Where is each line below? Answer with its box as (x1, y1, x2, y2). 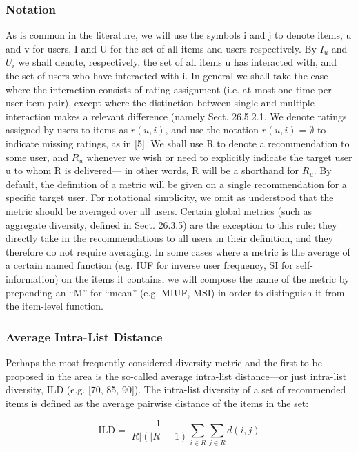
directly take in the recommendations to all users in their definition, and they (6, 231, 333, 245)
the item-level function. (6, 299, 103, 313)
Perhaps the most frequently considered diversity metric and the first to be (6, 355, 322, 369)
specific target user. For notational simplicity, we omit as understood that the (6, 190, 334, 205)
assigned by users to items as (6, 122, 128, 137)
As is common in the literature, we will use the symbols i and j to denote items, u (6, 28, 352, 42)
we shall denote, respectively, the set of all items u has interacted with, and (18, 55, 337, 69)
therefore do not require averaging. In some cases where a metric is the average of (6, 244, 350, 258)
